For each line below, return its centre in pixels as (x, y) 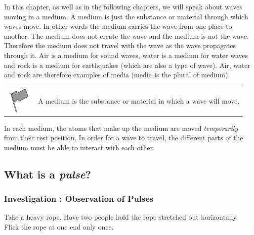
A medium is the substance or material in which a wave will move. (139, 101)
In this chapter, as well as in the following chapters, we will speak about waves (123, 6)
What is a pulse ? (48, 174)
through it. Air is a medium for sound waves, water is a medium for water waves (126, 55)
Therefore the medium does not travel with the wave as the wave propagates (120, 45)
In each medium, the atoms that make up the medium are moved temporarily (121, 128)
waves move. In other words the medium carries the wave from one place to (118, 26)
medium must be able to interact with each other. (80, 147)
